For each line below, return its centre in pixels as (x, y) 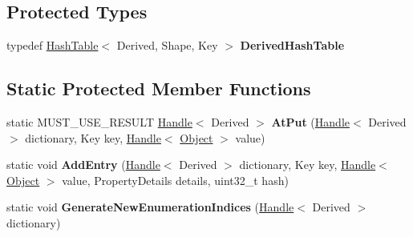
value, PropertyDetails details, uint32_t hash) (175, 180)
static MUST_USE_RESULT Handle (99, 122)
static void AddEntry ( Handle (83, 165)
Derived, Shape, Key (167, 45)
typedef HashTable (53, 45)
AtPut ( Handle (310, 122)
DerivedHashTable (292, 45)
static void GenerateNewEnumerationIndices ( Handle (150, 207)
